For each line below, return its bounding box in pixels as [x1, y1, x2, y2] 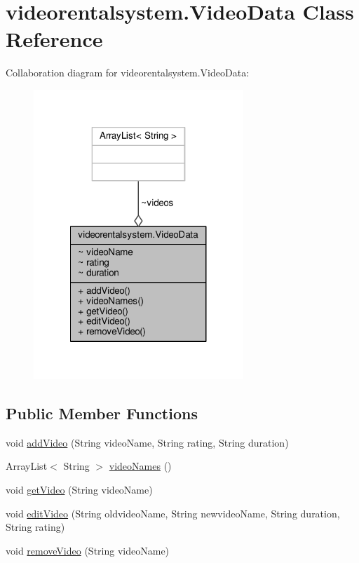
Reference [6, 25, 103, 53]
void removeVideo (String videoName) [6, 543, 170, 557]
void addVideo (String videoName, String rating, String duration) [6, 435, 289, 449]
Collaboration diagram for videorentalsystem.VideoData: [6, 65, 250, 80]
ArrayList [6, 459, 48, 473]
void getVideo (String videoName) [6, 482, 153, 497]
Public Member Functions [6, 402, 198, 424]
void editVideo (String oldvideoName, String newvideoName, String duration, [6, 506, 340, 520]
